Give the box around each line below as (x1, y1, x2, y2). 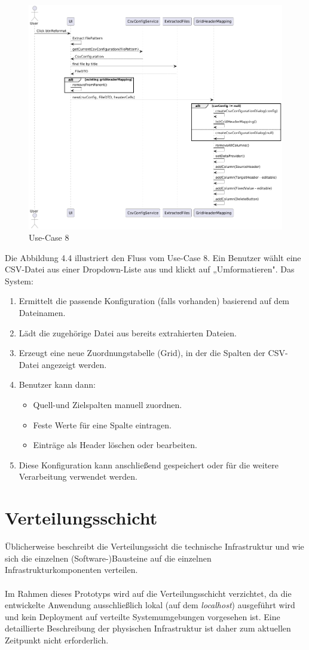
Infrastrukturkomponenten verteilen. (5, 563, 138, 576)
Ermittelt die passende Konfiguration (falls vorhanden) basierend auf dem (19, 295, 290, 307)
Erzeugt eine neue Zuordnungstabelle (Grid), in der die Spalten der (19, 347, 265, 359)
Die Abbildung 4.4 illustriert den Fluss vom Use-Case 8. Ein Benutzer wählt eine (5, 251, 301, 263)
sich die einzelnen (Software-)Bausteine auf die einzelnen (5, 551, 212, 564)
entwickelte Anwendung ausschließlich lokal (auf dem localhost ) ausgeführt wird (5, 599, 295, 611)
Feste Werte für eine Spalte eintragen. (33, 418, 172, 431)
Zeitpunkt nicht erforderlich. (5, 633, 109, 646)
